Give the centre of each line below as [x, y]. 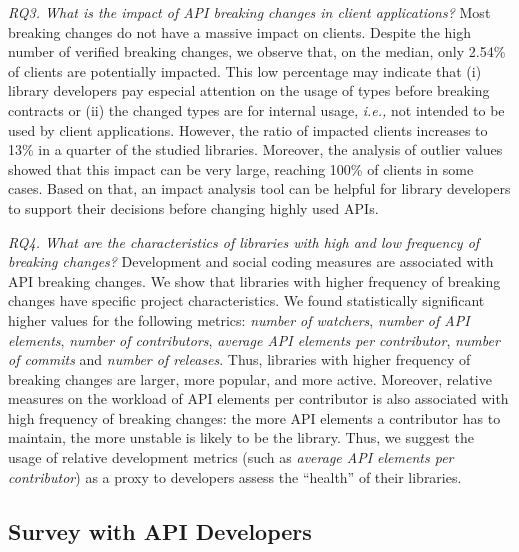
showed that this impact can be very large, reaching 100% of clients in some [241, 168]
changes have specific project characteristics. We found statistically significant [246, 300]
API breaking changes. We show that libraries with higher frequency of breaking [254, 280]
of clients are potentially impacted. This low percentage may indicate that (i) [245, 70]
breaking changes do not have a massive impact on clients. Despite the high [239, 31]
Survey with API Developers [160, 530]
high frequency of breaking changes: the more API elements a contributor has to [254, 417]
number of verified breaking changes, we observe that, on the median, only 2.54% [257, 51]
